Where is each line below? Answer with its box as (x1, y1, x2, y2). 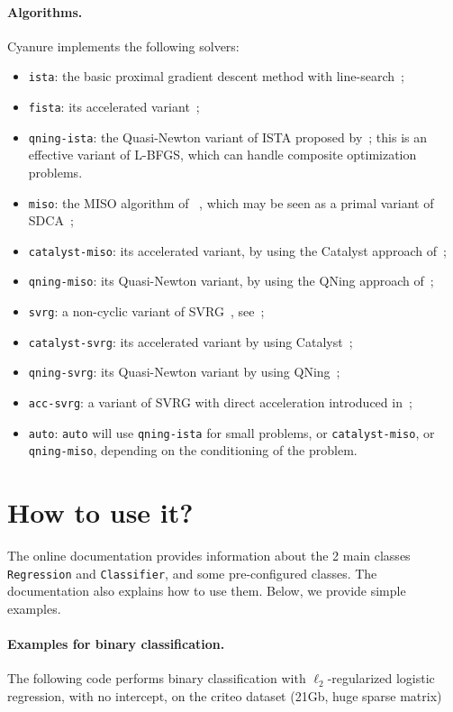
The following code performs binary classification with (7, 669, 306, 688)
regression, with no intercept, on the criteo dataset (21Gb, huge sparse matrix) (7, 687, 442, 705)
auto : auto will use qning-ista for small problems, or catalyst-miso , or (28, 423, 435, 442)
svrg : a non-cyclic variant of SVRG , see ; (28, 302, 265, 321)
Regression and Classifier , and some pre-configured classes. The (7, 563, 377, 582)
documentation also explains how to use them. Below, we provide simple (7, 581, 406, 600)
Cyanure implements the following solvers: (7, 36, 240, 55)
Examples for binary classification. (7, 634, 225, 653)
